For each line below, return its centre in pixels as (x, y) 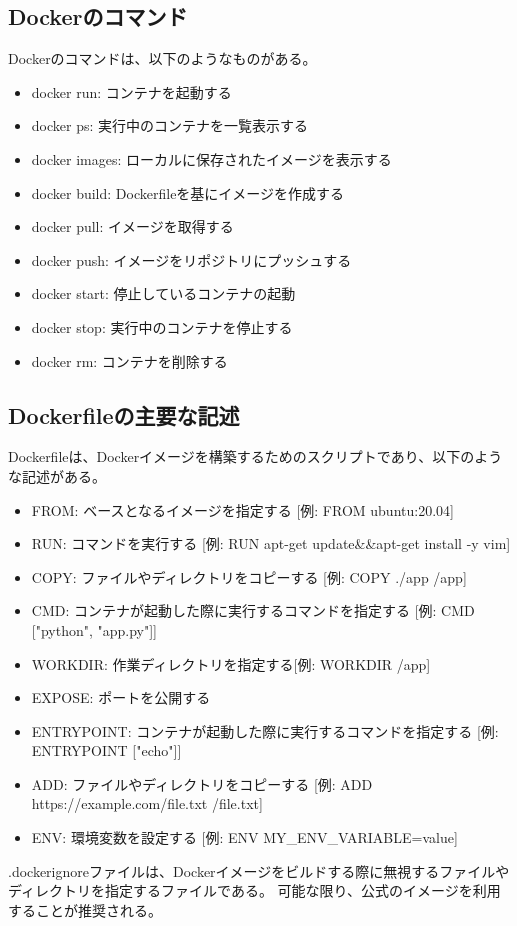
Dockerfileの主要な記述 (124, 414)
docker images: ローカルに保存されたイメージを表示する (211, 158)
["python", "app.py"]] (94, 629)
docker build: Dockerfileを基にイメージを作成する (188, 192)
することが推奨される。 (85, 909)
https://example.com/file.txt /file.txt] (147, 803)
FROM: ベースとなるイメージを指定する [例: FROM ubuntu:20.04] (242, 509)
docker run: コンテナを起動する (131, 91)
